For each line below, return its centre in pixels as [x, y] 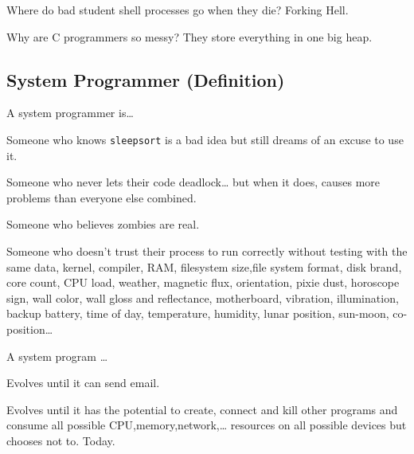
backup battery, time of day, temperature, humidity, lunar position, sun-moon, [198, 313]
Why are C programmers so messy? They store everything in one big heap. [189, 36]
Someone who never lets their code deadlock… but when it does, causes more [193, 182]
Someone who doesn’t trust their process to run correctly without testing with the [207, 251]
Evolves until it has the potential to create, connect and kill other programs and [202, 409]
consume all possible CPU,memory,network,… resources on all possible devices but [207, 425]
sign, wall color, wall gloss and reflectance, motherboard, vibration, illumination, [203, 297]
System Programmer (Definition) [146, 79]
